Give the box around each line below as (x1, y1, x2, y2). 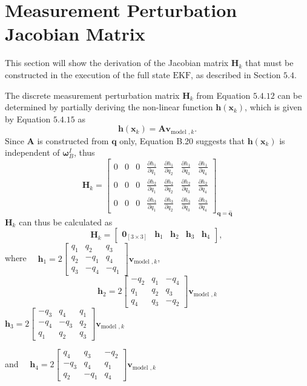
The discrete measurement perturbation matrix (5, 88, 180, 101)
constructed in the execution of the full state (5, 68, 170, 81)
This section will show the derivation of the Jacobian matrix (5, 56, 229, 69)
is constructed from (37, 134, 109, 147)
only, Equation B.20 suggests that (119, 134, 245, 147)
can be (277, 88, 302, 101)
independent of (5, 146, 60, 159)
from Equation (196, 88, 251, 101)
